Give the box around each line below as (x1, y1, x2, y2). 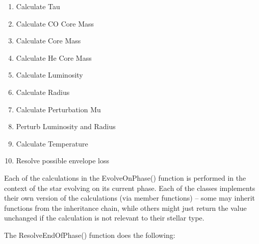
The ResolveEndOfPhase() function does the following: (4, 229, 175, 240)
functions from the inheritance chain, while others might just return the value (4, 202, 247, 213)
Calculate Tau (16, 1, 60, 11)
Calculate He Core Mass (16, 52, 92, 63)
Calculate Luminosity (16, 69, 83, 80)
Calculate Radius (16, 86, 70, 97)
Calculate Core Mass (16, 35, 81, 46)
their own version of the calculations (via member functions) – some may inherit (4, 192, 255, 203)
